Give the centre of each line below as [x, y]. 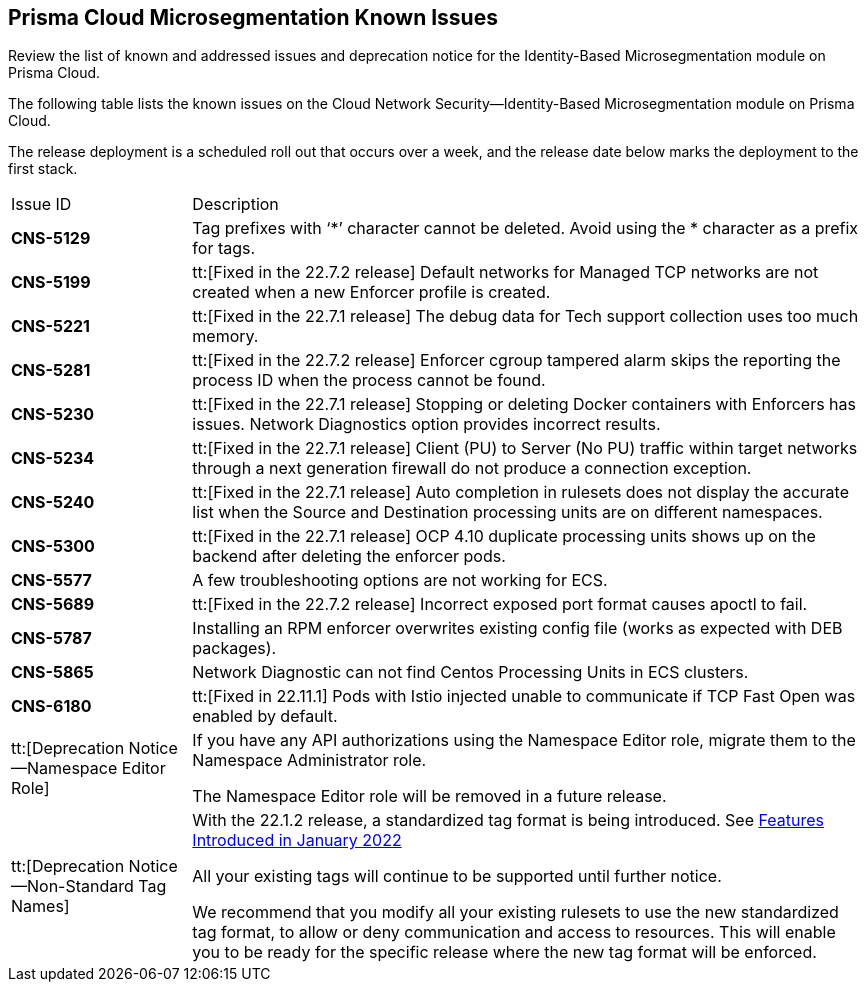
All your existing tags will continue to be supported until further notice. [457, 876]
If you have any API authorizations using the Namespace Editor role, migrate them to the [524, 740]
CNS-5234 [53, 458]
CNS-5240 [53, 502]
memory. [225, 336]
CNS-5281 [51, 370]
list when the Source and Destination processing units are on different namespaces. [507, 512]
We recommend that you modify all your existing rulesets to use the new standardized [515, 912]
